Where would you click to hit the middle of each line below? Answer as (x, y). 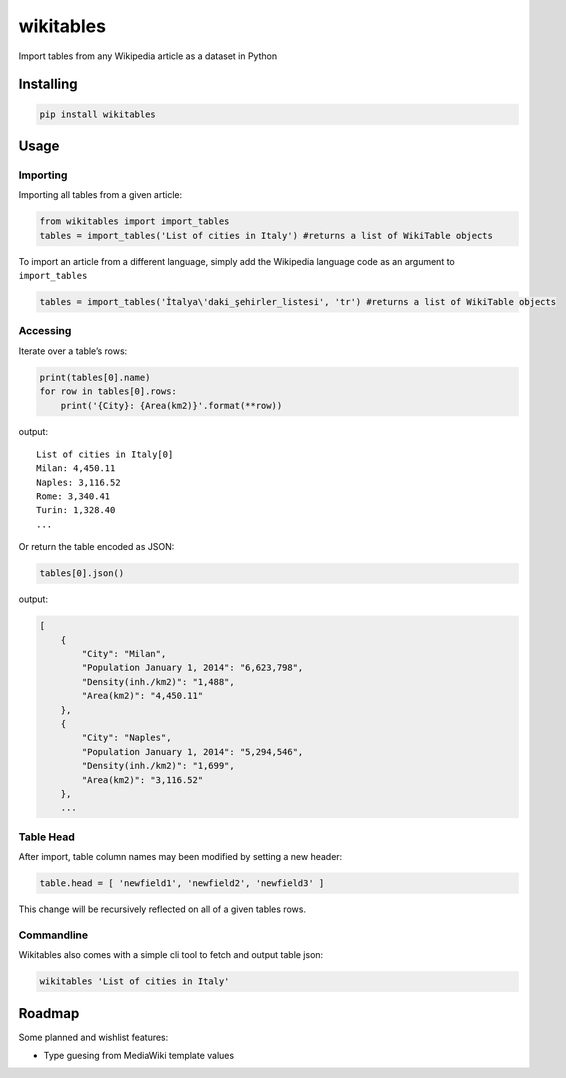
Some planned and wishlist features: (93, 1037)
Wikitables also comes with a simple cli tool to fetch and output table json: (171, 955)
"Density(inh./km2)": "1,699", (158, 766)
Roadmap (49, 1013)
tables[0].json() (82, 573)
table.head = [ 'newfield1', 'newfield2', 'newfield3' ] (182, 883)
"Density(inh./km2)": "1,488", (158, 681)
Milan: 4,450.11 (76, 468)
